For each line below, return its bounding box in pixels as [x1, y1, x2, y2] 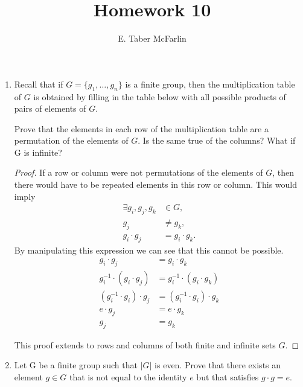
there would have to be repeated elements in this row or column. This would [14, 178, 297, 191]
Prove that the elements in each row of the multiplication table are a [14, 122, 269, 135]
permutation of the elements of [14, 134, 129, 147]
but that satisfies [196, 370, 259, 383]
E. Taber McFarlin [118, 32, 187, 45]
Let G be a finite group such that [14, 359, 138, 371]
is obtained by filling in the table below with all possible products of [33, 90, 286, 103]
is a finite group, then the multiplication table [125, 77, 295, 90]
